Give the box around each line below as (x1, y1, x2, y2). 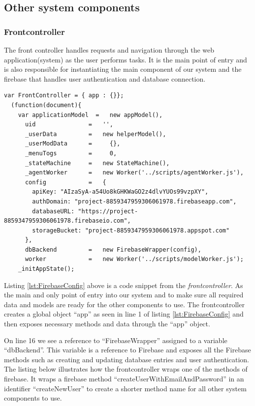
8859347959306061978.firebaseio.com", (4, 217, 131, 225)
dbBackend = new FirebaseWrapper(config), (25, 246, 201, 253)
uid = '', (25, 121, 113, 128)
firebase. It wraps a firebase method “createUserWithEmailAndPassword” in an (4, 374, 244, 383)
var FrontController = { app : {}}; (4, 92, 124, 99)
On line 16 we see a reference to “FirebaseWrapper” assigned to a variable (4, 335, 227, 345)
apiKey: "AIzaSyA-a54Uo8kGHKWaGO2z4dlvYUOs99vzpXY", (32, 188, 209, 196)
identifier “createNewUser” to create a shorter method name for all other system (4, 383, 247, 393)
